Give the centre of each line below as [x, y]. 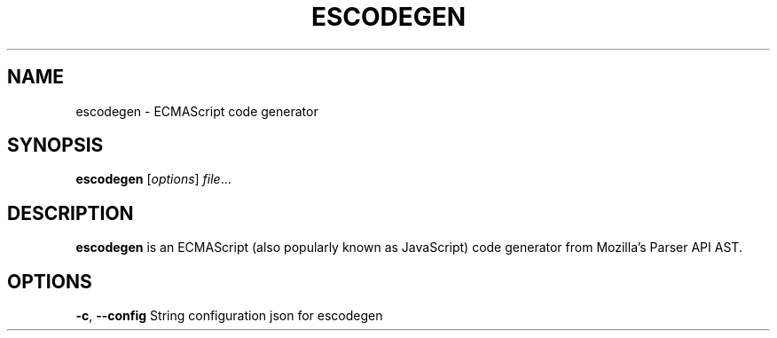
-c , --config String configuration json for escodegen [229, 316]
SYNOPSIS [55, 145]
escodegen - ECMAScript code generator [197, 111]
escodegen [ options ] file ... [153, 179]
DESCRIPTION [71, 213]
